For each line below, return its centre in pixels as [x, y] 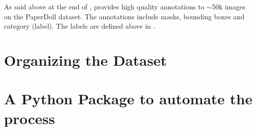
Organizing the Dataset [86, 60]
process [30, 118]
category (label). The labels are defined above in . [80, 26]
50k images [229, 6]
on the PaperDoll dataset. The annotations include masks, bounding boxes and [124, 16]
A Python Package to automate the [128, 99]
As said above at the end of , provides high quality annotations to [104, 6]
